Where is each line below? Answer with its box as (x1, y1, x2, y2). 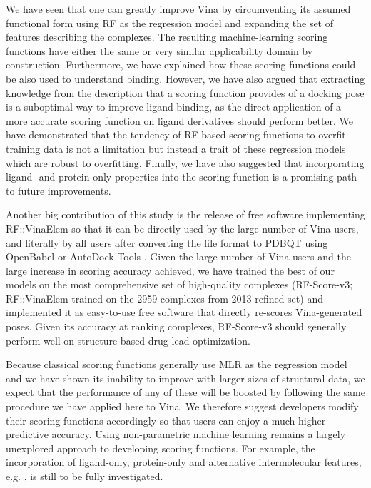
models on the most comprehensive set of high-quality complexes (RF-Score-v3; (6, 277, 353, 292)
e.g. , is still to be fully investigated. (6, 469, 163, 483)
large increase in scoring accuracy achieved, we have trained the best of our (6, 263, 335, 278)
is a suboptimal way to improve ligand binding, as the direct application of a (6, 99, 342, 114)
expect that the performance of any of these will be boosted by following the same (6, 385, 365, 400)
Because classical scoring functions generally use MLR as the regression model (6, 357, 347, 372)
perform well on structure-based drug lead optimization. (6, 332, 250, 347)
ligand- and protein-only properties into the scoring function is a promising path (6, 169, 357, 184)
